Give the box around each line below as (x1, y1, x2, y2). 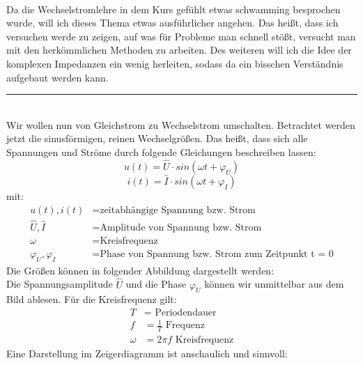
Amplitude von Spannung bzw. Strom (100, 222, 262, 233)
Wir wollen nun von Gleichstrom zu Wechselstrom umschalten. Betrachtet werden (6, 117, 355, 132)
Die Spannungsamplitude (6, 277, 113, 291)
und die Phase (125, 277, 187, 291)
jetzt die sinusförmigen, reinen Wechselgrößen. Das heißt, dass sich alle (6, 131, 308, 146)
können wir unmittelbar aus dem (204, 277, 344, 291)
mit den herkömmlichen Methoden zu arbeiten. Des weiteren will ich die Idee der (6, 42, 352, 57)
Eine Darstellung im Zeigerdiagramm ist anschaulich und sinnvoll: (6, 346, 288, 361)
